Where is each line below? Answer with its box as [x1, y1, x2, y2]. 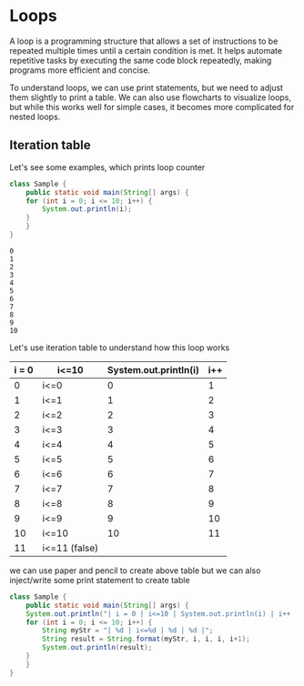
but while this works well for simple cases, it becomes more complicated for [9, 101, 295, 112]
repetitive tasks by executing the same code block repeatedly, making [9, 55, 272, 66]
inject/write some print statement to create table [9, 574, 190, 585]
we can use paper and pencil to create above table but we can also [9, 565, 261, 576]
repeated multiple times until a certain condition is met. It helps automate [9, 45, 283, 55]
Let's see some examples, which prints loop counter [9, 161, 206, 173]
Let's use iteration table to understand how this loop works [9, 342, 230, 353]
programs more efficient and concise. [9, 65, 151, 76]
